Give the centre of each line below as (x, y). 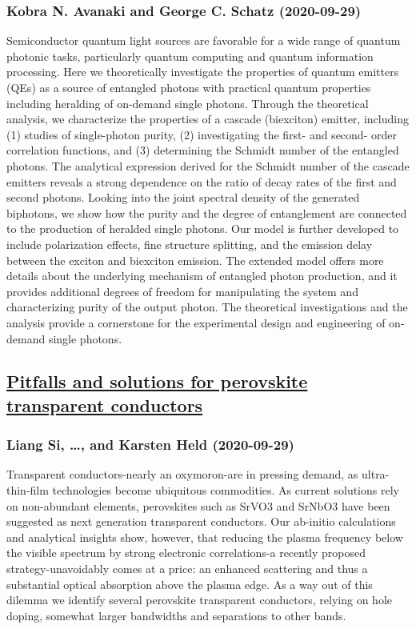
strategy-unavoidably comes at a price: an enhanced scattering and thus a (187, 569)
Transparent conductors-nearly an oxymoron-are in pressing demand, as (182, 474)
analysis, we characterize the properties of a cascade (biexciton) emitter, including (208, 119)
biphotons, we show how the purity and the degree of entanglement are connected (207, 212)
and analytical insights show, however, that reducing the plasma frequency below (205, 537)
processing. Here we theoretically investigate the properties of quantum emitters (203, 72)
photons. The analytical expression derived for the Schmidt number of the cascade (208, 165)
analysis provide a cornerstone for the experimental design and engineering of (196, 322)
